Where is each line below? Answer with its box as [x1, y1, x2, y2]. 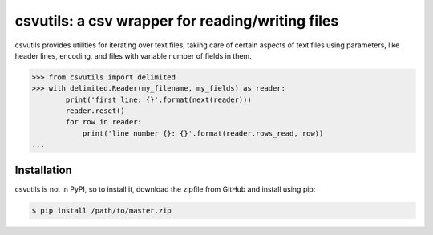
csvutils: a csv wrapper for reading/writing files [14, 12, 339, 30]
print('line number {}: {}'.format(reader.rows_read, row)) [82, 128, 324, 138]
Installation [14, 163, 72, 176]
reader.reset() [65, 107, 126, 115]
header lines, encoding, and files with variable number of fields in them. [14, 51, 252, 60]
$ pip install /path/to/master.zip [31, 205, 172, 215]
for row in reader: [65, 117, 142, 127]
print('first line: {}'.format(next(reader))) [65, 95, 252, 104]
